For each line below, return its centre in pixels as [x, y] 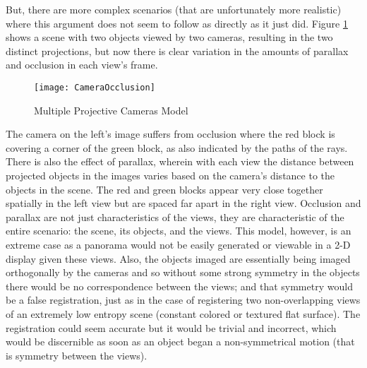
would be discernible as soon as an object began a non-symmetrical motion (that [180, 342]
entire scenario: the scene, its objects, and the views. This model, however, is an [179, 231]
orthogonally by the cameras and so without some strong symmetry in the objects [183, 272]
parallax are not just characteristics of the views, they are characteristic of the [175, 216]
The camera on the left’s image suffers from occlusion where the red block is [170, 134]
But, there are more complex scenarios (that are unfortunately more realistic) [174, 9]
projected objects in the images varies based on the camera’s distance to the [170, 175]
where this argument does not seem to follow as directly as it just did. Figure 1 [177, 23]
